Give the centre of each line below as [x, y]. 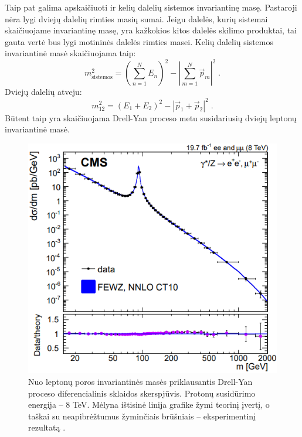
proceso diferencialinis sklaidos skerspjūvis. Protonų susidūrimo [142, 393]
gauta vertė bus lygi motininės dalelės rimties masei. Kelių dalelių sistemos [139, 41]
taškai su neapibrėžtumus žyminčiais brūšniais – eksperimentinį [142, 416]
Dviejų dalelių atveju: [43, 92]
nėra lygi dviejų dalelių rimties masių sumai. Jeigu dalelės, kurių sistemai [136, 18]
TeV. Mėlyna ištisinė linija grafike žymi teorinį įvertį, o [171, 404]
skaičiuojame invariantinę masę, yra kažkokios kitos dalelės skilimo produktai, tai [151, 30]
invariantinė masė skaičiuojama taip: [70, 53]
